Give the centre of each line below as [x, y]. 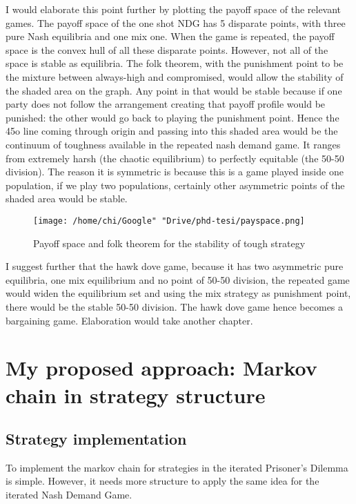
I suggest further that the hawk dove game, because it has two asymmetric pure [175, 266]
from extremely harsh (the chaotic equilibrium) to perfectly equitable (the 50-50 [175, 158]
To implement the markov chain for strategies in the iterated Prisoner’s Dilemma [177, 467]
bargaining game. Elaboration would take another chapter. [129, 320]
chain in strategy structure [136, 395]
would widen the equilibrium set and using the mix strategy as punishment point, [178, 293]
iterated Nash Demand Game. [69, 495]
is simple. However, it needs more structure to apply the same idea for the [162, 481]
